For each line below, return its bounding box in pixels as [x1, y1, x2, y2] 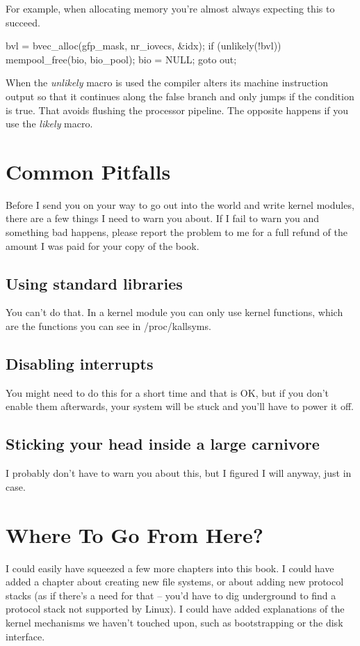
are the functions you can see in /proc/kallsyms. [6, 319, 211, 333]
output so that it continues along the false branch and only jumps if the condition [6, 88, 354, 103]
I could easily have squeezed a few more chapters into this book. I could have [6, 560, 334, 575]
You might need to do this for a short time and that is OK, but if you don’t [6, 385, 329, 400]
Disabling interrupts [6, 353, 154, 375]
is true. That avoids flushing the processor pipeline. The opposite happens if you [6, 102, 349, 117]
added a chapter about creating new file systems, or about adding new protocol [6, 574, 344, 589]
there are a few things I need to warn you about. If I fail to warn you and [6, 211, 319, 226]
